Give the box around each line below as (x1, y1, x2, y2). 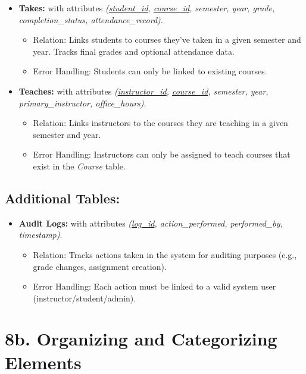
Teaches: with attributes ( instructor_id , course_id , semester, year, (18, 84, 268, 97)
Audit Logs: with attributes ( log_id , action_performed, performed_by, (18, 216, 283, 229)
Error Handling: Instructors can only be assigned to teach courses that (33, 148, 291, 161)
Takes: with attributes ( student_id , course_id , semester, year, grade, (18, 2, 275, 14)
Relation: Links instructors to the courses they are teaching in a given (33, 117, 288, 129)
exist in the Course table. (33, 159, 126, 172)
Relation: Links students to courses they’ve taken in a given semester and (33, 33, 301, 46)
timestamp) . (18, 228, 63, 241)
